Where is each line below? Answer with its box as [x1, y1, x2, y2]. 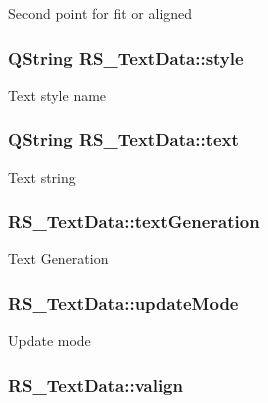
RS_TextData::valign [8, 372, 183, 397]
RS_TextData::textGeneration [8, 209, 260, 234]
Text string [8, 166, 76, 187]
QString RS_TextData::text [8, 127, 239, 152]
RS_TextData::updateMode [8, 290, 239, 315]
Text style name [8, 84, 107, 105]
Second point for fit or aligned [8, 3, 193, 23]
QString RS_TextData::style [8, 45, 244, 70]
